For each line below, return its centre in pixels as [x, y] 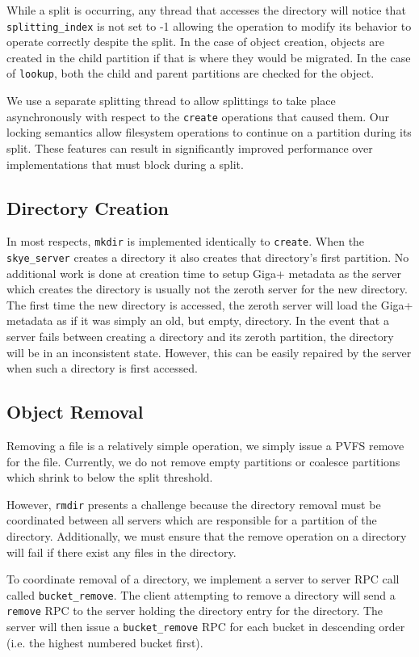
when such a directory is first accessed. [102, 368]
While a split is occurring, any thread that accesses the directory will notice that [206, 10]
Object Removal [75, 412]
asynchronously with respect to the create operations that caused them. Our [198, 116]
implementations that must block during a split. [125, 164]
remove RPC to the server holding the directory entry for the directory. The [195, 611]
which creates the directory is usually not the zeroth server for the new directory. [207, 289]
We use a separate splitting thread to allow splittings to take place [171, 101]
